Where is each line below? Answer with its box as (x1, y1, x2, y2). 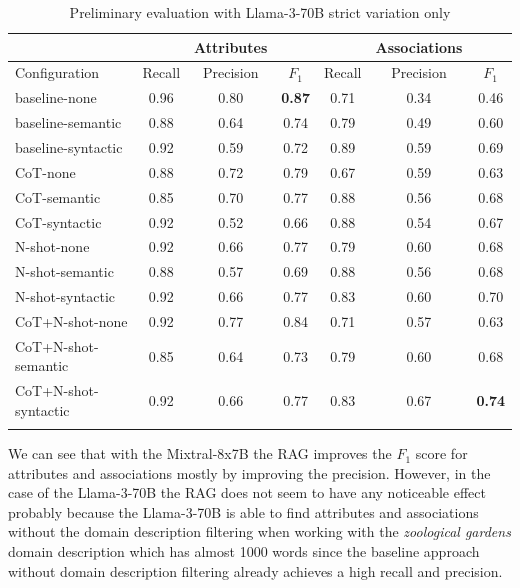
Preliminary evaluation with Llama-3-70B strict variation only (69, 2, 451, 22)
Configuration (15, 62, 100, 83)
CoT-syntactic (15, 211, 102, 232)
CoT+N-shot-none (15, 310, 128, 331)
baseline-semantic (15, 112, 122, 133)
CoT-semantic (15, 186, 101, 207)
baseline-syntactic (15, 136, 123, 157)
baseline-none (15, 87, 97, 108)
